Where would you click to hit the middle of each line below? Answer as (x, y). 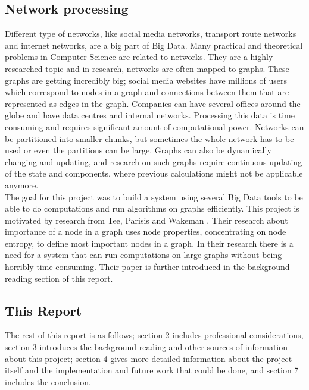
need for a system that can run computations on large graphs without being (143, 255)
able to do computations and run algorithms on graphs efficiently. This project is (152, 208)
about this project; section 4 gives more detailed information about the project (149, 358)
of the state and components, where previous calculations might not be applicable (154, 173)
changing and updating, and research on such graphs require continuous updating (154, 161)
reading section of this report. (59, 278)
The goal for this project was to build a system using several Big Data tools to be (154, 196)
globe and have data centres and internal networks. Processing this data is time (150, 115)
